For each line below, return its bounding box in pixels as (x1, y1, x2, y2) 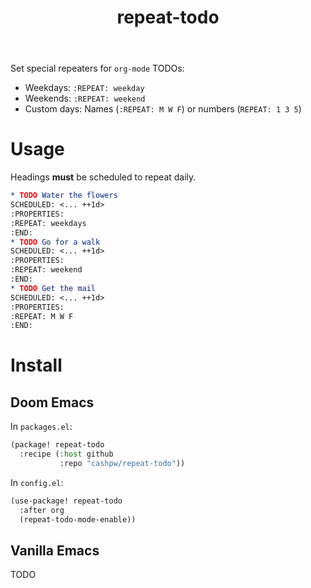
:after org (19, 505, 65, 515)
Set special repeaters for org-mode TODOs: (10, 62, 185, 75)
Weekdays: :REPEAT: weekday (24, 82, 145, 94)
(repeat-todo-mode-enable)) (19, 514, 137, 525)
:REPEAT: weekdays (10, 218, 87, 228)
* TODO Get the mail (10, 283, 97, 293)
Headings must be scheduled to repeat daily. (10, 171, 197, 183)
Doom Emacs (10, 394, 95, 411)
